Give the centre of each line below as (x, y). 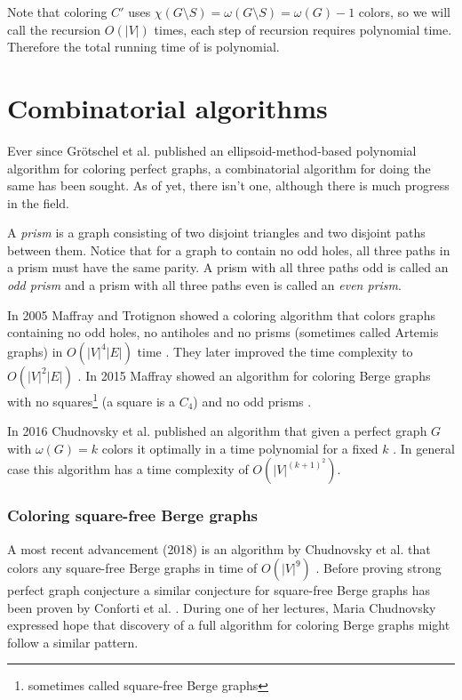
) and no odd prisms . (252, 401)
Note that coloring (57, 12)
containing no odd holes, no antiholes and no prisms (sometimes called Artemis (223, 332)
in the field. (39, 202)
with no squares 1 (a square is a (91, 399)
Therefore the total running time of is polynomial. (143, 47)
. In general (424, 448)
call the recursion (54, 29)
